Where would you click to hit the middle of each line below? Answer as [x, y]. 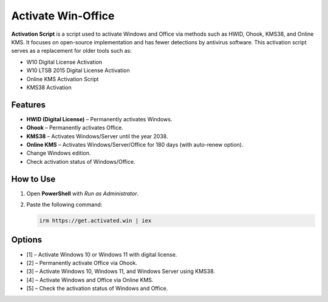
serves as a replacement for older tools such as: [71, 51]
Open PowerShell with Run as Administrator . [83, 193]
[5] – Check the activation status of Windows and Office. [97, 289]
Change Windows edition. [59, 153]
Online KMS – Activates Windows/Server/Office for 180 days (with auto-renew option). [135, 144]
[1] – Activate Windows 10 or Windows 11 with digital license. [102, 254]
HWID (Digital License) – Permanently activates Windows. [99, 119]
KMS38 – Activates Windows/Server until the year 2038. [97, 136]
